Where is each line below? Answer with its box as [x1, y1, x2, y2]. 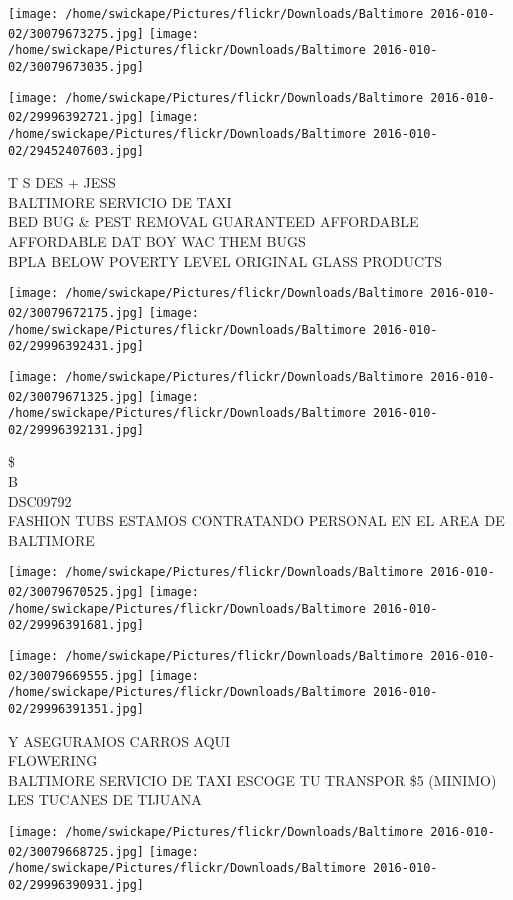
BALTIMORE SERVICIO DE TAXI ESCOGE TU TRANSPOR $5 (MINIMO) [8, 769, 497, 790]
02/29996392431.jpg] [8, 339, 145, 354]
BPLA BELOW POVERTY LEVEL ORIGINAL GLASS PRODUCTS [8, 250, 443, 271]
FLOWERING [8, 750, 98, 771]
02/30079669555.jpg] [8, 668, 145, 683]
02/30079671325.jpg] [8, 389, 145, 404]
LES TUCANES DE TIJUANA [8, 789, 202, 810]
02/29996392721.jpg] [8, 110, 145, 125]
